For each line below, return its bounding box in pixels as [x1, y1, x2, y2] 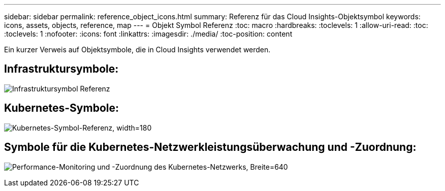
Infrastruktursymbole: [4, 62, 119, 76]
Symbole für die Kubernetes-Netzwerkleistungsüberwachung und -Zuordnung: [4, 141, 417, 154]
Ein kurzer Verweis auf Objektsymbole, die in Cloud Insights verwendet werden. [4, 45, 271, 54]
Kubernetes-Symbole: [4, 102, 119, 115]
